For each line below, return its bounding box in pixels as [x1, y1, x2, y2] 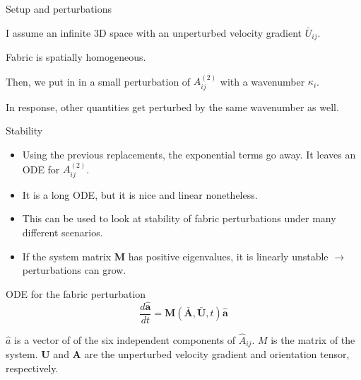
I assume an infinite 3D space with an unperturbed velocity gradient [6, 25, 302, 40]
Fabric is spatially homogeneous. [6, 50, 146, 64]
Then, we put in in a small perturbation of [6, 74, 191, 88]
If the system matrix [22, 248, 112, 263]
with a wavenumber [220, 74, 305, 88]
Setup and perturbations [6, 1, 112, 16]
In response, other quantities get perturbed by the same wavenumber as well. [6, 99, 339, 114]
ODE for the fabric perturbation [6, 286, 146, 301]
